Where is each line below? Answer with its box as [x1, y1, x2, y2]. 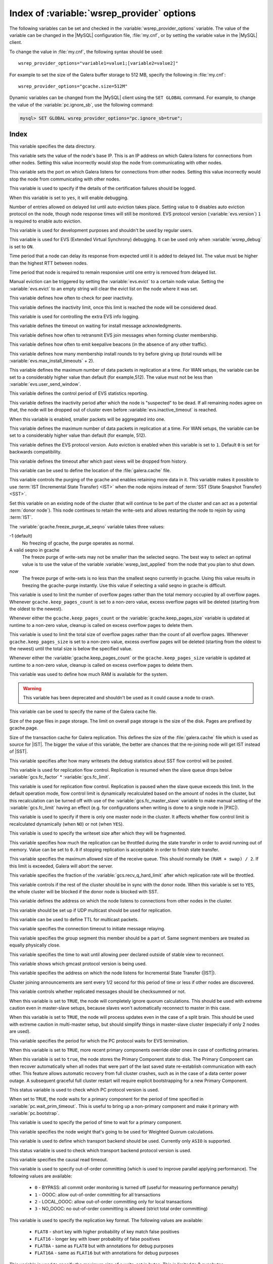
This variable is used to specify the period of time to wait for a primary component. [9, 1119, 182, 1125]
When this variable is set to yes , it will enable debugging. [9, 195, 129, 201]
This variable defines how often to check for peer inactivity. [9, 295, 133, 301]
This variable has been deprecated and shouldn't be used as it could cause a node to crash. [23, 694, 215, 700]
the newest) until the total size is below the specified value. [9, 645, 133, 652]
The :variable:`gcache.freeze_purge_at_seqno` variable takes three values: [9, 523, 165, 529]
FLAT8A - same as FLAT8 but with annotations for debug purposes [34, 1243, 174, 1249]
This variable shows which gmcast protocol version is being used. [9, 961, 147, 967]
